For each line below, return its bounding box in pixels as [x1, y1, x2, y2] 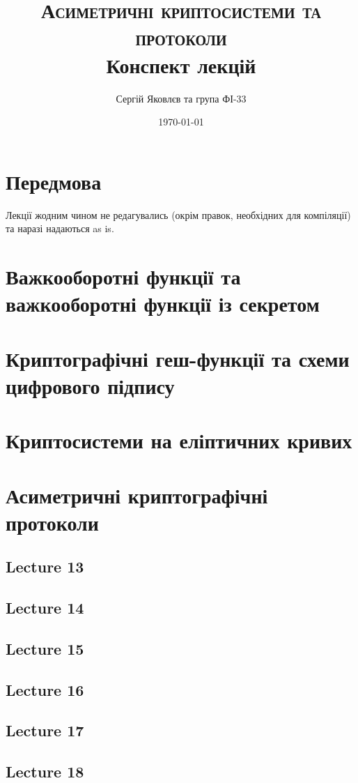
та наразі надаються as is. [6, 221, 114, 236]
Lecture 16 [6, 678, 84, 700]
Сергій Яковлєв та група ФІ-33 [116, 91, 247, 105]
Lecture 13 [6, 556, 84, 577]
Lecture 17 [6, 720, 84, 741]
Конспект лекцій [106, 50, 256, 79]
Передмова [6, 167, 102, 195]
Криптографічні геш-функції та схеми [6, 344, 350, 372]
